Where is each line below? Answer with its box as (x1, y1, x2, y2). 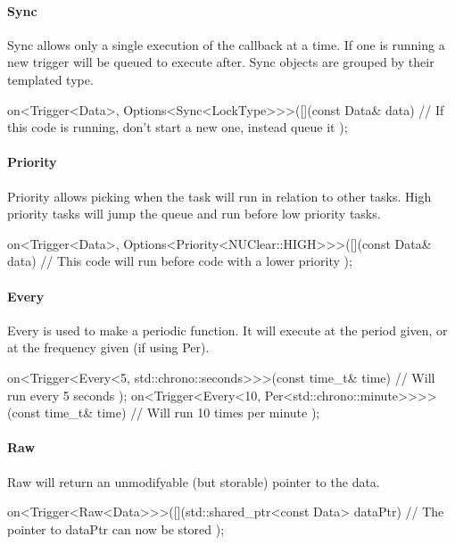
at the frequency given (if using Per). (7, 338, 210, 357)
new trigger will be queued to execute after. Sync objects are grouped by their (7, 53, 434, 71)
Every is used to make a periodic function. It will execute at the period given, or (7, 320, 448, 339)
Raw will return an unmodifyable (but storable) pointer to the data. (7, 472, 380, 491)
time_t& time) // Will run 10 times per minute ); (45, 403, 320, 422)
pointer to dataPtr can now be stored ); (7, 519, 225, 538)
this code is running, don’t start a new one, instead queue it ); (7, 118, 348, 136)
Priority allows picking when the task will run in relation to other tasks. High (7, 186, 432, 205)
